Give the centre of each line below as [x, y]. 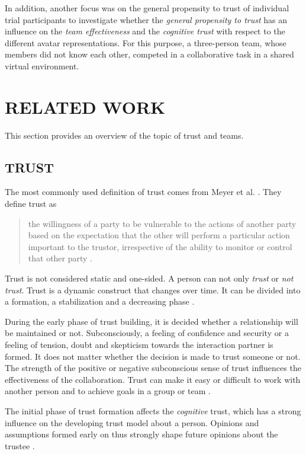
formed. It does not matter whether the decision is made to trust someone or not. [153, 356]
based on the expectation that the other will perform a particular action [159, 235]
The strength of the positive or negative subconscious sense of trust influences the [153, 368]
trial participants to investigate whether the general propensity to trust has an [146, 19]
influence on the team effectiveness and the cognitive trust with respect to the [145, 31]
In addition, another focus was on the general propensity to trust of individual [147, 8]
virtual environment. [42, 65]
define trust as [31, 204]
